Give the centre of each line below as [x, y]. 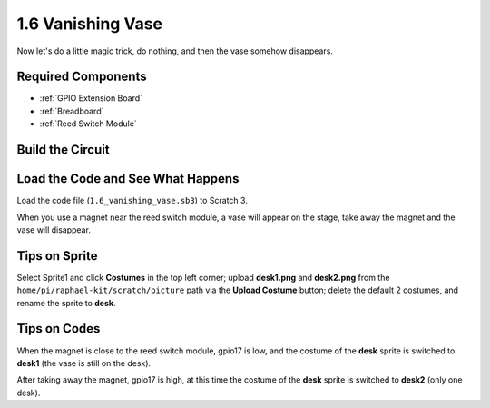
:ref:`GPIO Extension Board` [91, 98]
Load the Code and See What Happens [128, 179]
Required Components [82, 77]
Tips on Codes [59, 328]
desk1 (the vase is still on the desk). [84, 363]
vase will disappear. [54, 229]
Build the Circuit [63, 150]
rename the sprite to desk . [66, 303]
